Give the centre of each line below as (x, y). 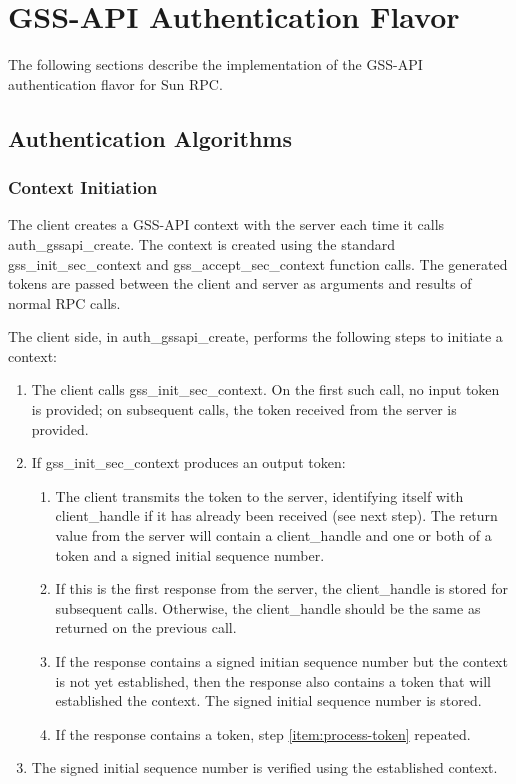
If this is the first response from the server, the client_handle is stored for (281, 588)
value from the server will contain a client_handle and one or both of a (273, 535)
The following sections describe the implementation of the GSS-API (215, 64)
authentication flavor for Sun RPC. (115, 83)
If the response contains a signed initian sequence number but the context (281, 661)
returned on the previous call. (146, 627)
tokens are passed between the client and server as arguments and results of (240, 283)
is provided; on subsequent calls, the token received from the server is (244, 409)
